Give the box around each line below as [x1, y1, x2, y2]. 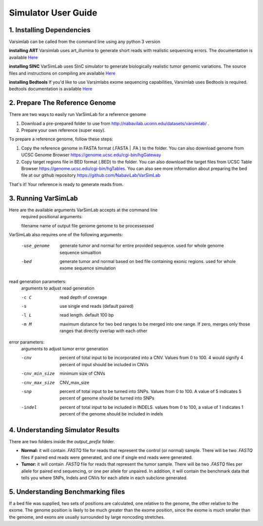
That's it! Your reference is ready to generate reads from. [9, 181, 124, 187]
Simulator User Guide [9, 7, 97, 18]
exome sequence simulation [59, 265, 116, 271]
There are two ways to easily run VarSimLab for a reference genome [9, 112, 146, 117]
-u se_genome [21, 243, 50, 248]
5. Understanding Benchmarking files [9, 488, 125, 496]
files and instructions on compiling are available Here [9, 70, 115, 76]
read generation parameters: [9, 278, 67, 284]
